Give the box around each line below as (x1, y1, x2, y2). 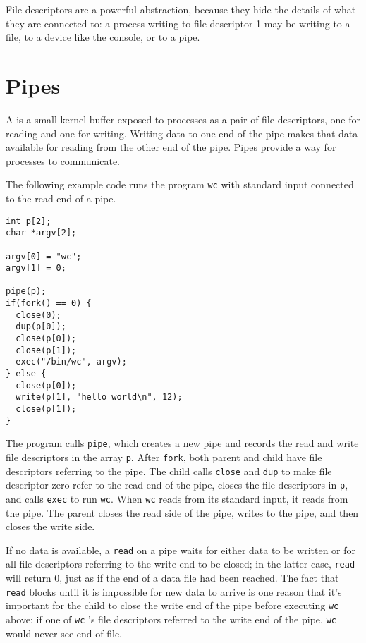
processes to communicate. (6, 153, 121, 168)
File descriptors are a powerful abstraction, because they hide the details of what (6, 2, 356, 16)
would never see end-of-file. (6, 625, 122, 640)
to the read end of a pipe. (6, 190, 116, 205)
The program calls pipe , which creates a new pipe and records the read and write (6, 436, 359, 451)
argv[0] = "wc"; (6, 251, 82, 262)
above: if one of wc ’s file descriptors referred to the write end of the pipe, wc (6, 612, 336, 627)
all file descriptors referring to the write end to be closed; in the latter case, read (6, 556, 355, 571)
